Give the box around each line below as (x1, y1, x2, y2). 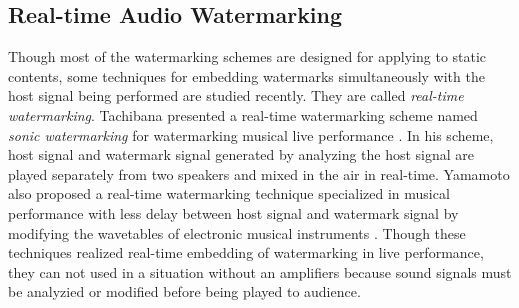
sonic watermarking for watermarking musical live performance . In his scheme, (8, 124, 494, 145)
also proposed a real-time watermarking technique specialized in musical (8, 183, 450, 204)
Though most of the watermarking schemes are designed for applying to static (8, 46, 487, 67)
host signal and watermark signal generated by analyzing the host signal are (8, 144, 475, 165)
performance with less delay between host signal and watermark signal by (8, 202, 459, 223)
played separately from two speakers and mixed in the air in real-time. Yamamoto (8, 163, 510, 184)
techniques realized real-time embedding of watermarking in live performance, (8, 242, 484, 263)
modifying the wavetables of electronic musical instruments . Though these (8, 222, 466, 243)
